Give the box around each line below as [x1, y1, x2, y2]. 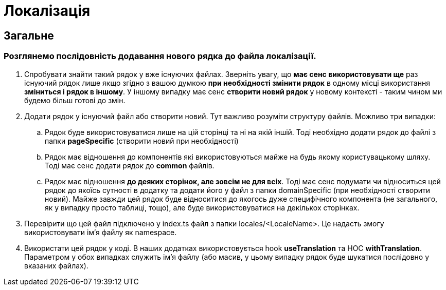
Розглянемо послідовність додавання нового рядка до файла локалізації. [4, 51, 316, 62]
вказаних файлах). [24, 261, 88, 270]
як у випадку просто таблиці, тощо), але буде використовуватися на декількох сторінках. [45, 203, 360, 212]
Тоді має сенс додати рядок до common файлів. [45, 161, 215, 170]
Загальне [4, 29, 54, 42]
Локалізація [4, 2, 91, 20]
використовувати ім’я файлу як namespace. [24, 227, 177, 237]
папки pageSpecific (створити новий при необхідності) [45, 136, 239, 145]
